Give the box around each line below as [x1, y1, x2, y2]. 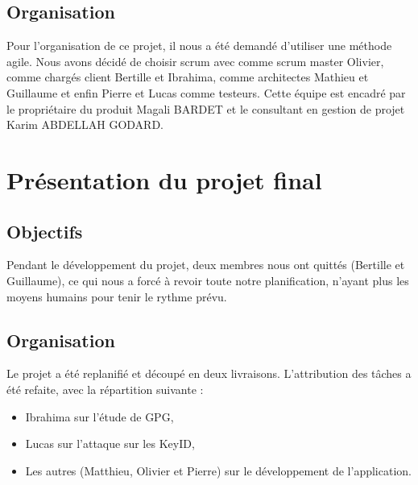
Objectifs [6, 218, 83, 243]
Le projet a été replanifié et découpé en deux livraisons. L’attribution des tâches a [6, 365, 412, 382]
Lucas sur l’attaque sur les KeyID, [25, 435, 195, 452]
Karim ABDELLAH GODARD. [6, 116, 163, 133]
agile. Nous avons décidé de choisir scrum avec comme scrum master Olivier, [6, 52, 384, 69]
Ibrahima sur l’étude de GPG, [25, 408, 174, 425]
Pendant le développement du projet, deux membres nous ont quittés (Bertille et [6, 256, 405, 273]
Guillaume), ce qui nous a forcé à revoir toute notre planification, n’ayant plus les [6, 272, 409, 288]
